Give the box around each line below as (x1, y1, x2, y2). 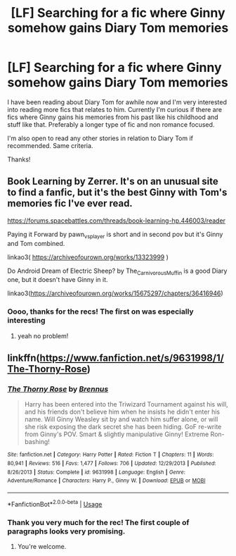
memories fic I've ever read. (7, 197, 133, 209)
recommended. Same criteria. (7, 141, 93, 149)
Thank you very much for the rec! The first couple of (7, 517, 190, 527)
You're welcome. (17, 542, 67, 550)
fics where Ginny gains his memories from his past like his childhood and (7, 113, 219, 121)
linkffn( (7, 352, 40, 364)
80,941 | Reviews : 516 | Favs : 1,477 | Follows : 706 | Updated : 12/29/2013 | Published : (7, 459, 216, 467)
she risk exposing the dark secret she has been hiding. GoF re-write (24, 423, 222, 431)
